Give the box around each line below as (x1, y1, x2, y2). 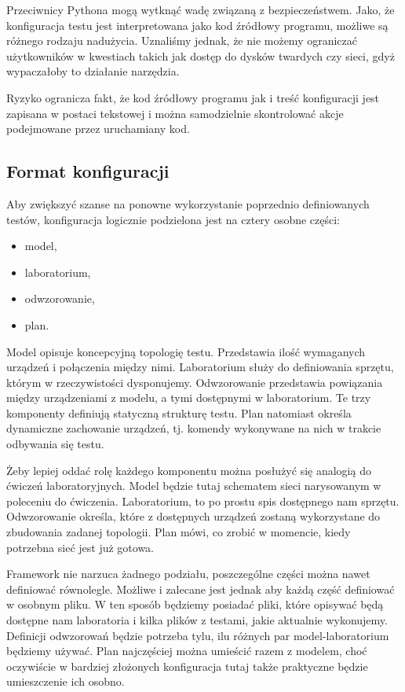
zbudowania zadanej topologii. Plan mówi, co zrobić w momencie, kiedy (6, 524, 351, 540)
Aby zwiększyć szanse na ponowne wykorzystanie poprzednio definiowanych (6, 195, 370, 212)
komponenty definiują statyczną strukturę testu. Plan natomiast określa (6, 404, 352, 421)
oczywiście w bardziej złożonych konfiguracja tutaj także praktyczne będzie (6, 657, 368, 674)
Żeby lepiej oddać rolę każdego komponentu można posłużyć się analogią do (6, 462, 371, 478)
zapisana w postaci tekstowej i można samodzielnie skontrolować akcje (6, 105, 344, 121)
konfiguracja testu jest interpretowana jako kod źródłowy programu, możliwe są (6, 17, 389, 33)
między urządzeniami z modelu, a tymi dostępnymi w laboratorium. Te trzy (6, 389, 371, 406)
